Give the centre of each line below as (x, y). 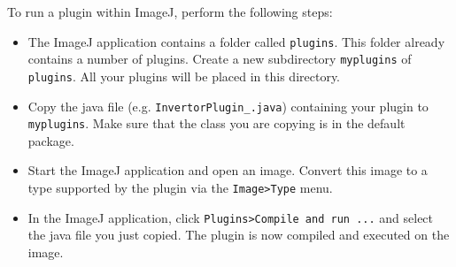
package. (51, 140)
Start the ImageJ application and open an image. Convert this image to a (228, 170)
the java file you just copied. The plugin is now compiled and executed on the (239, 235)
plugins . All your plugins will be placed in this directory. (184, 76)
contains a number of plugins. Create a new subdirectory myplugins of (220, 59)
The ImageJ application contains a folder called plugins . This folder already (236, 41)
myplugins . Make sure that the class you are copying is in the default (216, 123)
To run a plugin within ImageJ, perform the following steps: (170, 11)
